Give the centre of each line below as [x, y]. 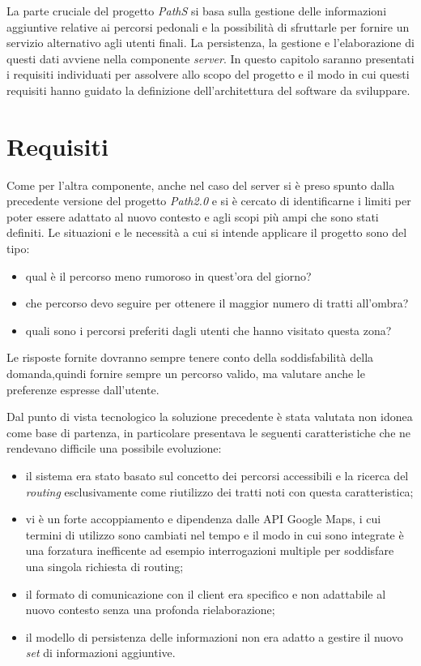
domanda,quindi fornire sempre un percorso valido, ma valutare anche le [186, 374]
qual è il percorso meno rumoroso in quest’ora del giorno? [168, 275]
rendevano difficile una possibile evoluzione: [114, 448]
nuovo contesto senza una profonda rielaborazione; [150, 610]
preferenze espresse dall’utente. [83, 389]
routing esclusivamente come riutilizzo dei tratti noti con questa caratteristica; [219, 491]
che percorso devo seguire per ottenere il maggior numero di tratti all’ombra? [217, 303]
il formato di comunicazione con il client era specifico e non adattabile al [206, 593]
